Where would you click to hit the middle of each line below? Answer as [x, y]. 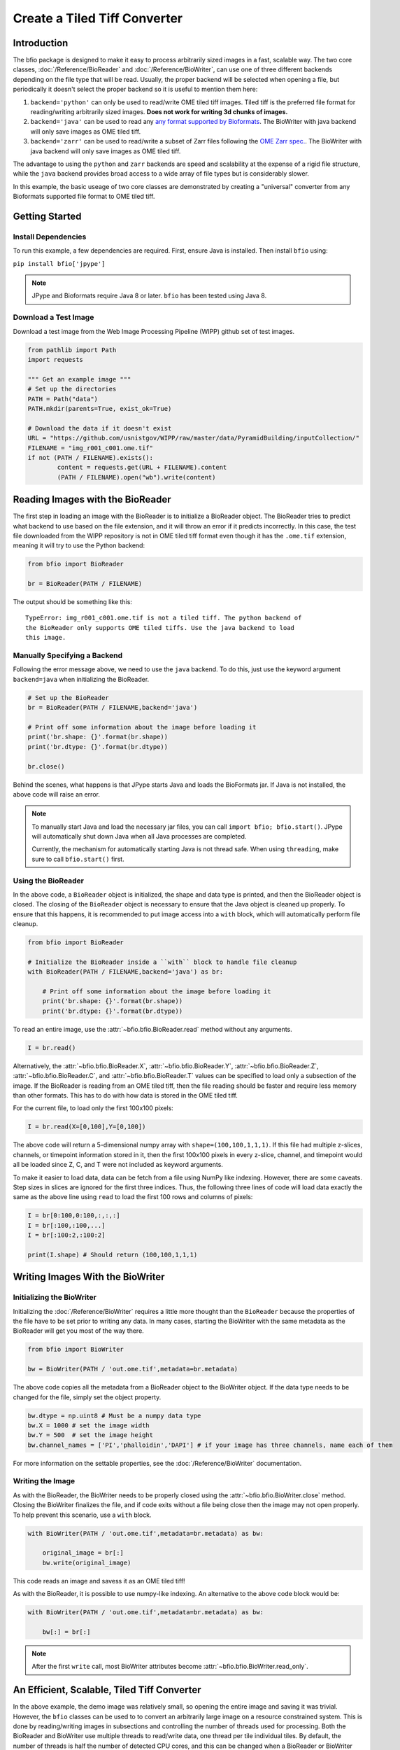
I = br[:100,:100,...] [66, 1225]
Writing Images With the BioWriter [89, 1277]
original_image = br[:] [83, 1553]
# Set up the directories [72, 389]
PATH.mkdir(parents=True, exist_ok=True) [100, 408]
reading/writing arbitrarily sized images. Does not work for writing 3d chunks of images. [159, 112]
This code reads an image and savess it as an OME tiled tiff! [99, 1581]
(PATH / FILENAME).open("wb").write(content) [136, 477]
